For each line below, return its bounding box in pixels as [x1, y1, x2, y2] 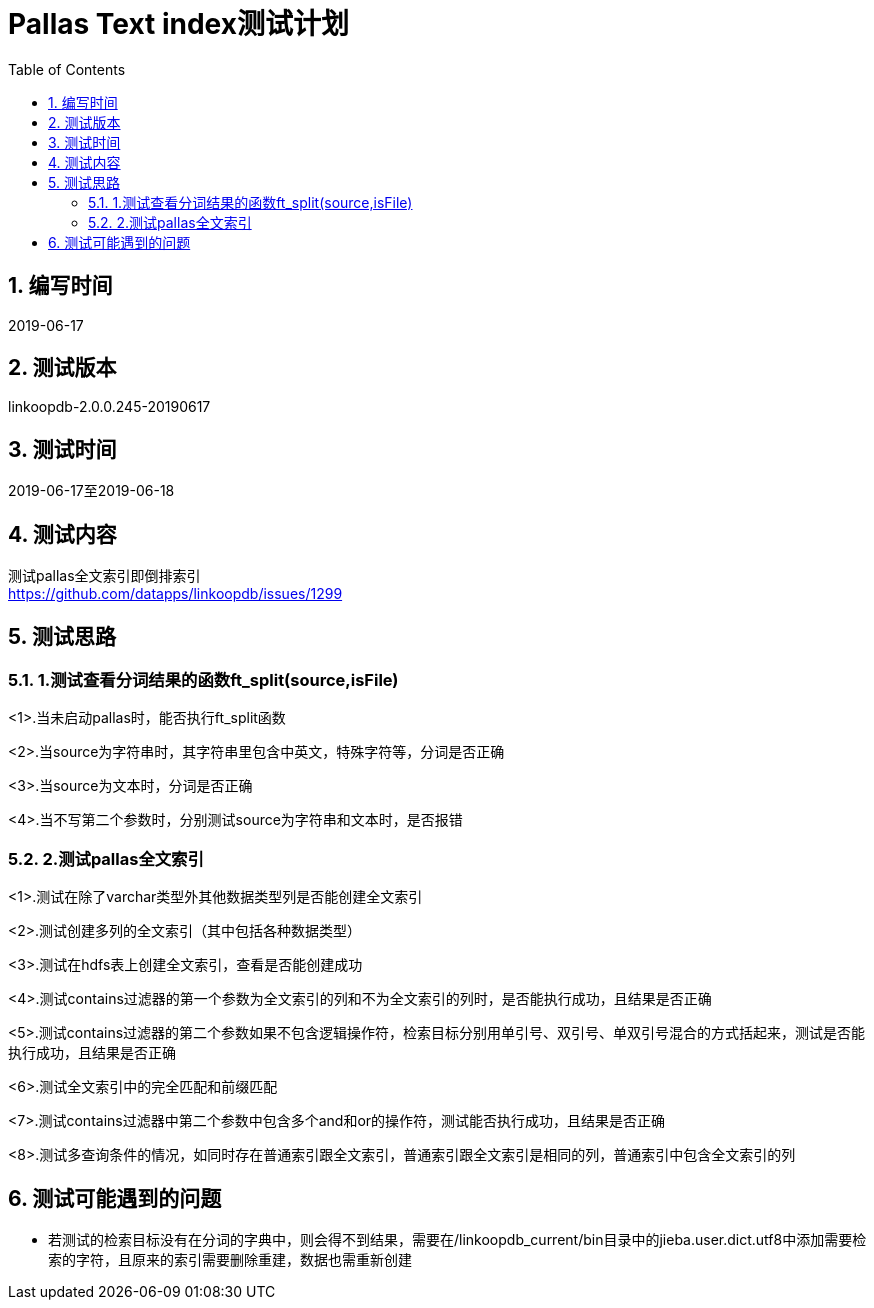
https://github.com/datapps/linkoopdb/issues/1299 [8, 585, 343, 603]
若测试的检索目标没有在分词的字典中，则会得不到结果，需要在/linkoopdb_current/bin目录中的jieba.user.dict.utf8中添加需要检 [48, 1230, 867, 1248]
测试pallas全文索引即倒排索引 [8, 567, 201, 585]
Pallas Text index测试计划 [8, 7, 349, 41]
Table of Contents [8, 60, 126, 78]
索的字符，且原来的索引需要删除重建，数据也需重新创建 [48, 1250, 412, 1268]
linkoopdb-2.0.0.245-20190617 [8, 398, 211, 416]
